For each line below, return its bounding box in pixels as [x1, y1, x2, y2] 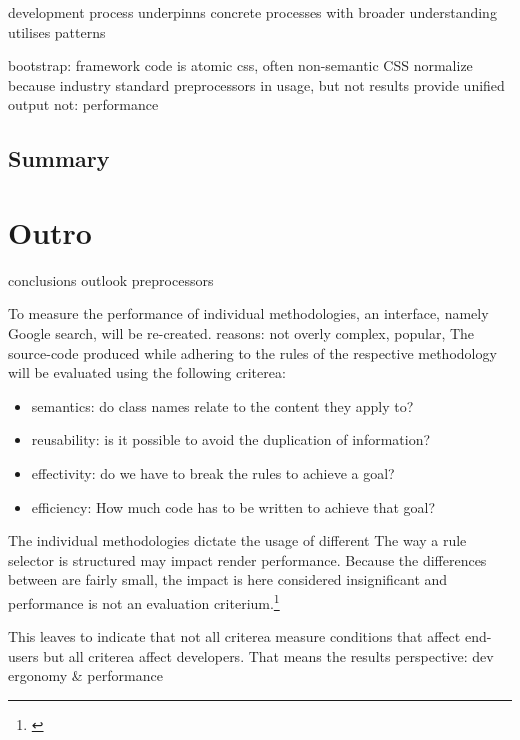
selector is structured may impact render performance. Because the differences [8, 549, 487, 570]
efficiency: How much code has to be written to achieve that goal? [31, 496, 436, 517]
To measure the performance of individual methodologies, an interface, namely [8, 303, 489, 324]
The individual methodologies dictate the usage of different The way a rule [8, 530, 467, 551]
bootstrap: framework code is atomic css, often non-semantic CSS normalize [8, 55, 473, 76]
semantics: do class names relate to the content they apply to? [31, 395, 414, 416]
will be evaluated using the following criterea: [8, 362, 286, 383]
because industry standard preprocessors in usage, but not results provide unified [8, 74, 505, 95]
